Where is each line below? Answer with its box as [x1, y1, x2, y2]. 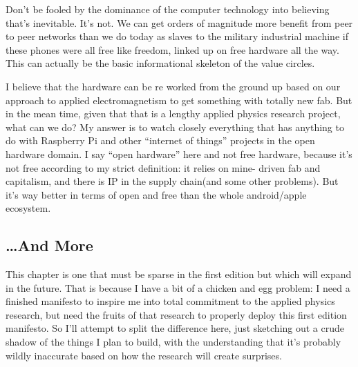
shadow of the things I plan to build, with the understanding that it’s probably [6, 335, 341, 349]
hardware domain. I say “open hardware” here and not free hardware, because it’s [6, 146, 352, 161]
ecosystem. [6, 201, 51, 215]
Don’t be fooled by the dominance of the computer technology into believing [6, 2, 330, 16]
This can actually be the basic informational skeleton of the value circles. [6, 56, 315, 70]
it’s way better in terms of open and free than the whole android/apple [6, 187, 307, 201]
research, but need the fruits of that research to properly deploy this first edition [6, 307, 347, 321]
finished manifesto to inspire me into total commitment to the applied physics [6, 294, 335, 308]
